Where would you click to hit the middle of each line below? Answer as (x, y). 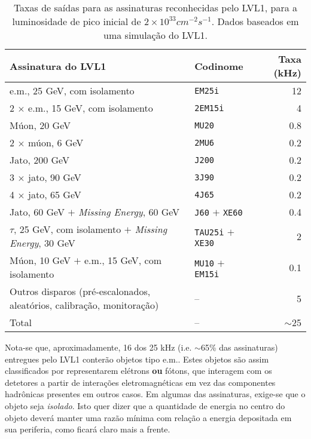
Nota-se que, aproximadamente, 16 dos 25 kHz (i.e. (98, 347)
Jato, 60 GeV (37, 212)
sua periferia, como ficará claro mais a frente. (88, 429)
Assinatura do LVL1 (58, 66)
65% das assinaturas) (239, 347)
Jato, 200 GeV (39, 160)
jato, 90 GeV (55, 177)
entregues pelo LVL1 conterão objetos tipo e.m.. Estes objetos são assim (137, 359)
